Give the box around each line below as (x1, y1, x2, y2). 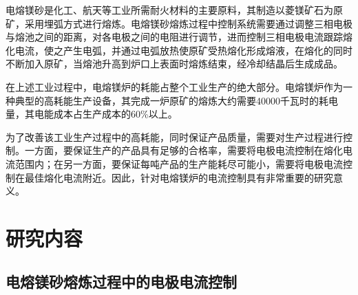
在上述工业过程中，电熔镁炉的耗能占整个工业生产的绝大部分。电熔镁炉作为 (6, 79, 343, 94)
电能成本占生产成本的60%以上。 (34, 107, 178, 121)
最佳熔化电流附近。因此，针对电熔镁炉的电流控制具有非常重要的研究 (24, 170, 333, 184)
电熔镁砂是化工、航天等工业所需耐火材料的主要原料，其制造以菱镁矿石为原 (6, 3, 343, 17)
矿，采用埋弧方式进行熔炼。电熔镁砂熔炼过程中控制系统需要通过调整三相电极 (6, 16, 352, 30)
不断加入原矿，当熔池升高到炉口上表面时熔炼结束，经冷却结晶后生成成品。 (6, 56, 343, 71)
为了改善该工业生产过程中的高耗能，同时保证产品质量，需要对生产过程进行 (6, 129, 343, 144)
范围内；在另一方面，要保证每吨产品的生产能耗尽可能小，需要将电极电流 (14, 156, 343, 171)
